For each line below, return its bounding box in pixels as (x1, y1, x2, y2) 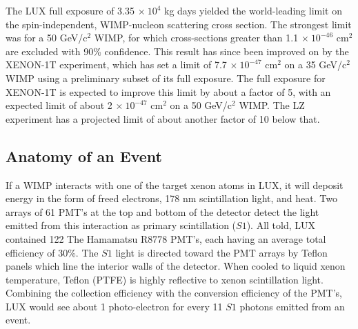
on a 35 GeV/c (284, 57, 347, 72)
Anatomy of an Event (6, 145, 162, 166)
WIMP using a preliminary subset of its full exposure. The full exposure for (6, 70, 326, 85)
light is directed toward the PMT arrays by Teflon (115, 245, 328, 259)
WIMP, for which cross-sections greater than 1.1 (94, 30, 299, 45)
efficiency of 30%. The (6, 245, 99, 259)
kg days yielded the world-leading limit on (164, 3, 342, 17)
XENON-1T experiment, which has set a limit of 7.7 (6, 57, 227, 72)
